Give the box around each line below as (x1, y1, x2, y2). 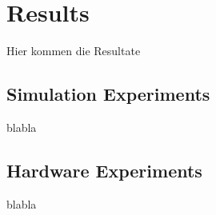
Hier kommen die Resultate (6, 42, 141, 59)
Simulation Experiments (6, 82, 210, 106)
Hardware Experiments (6, 157, 202, 182)
